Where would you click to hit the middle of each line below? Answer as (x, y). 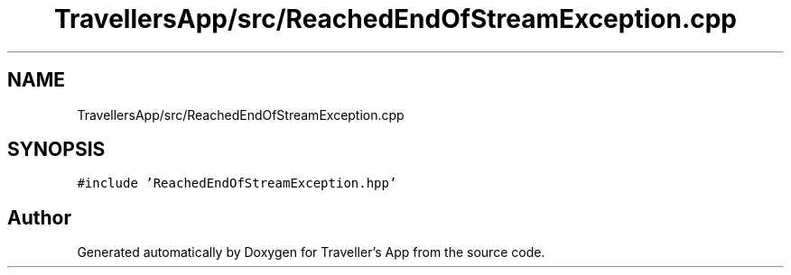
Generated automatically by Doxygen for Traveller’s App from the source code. (311, 252)
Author (39, 217)
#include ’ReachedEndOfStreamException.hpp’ (237, 183)
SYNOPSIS (56, 150)
